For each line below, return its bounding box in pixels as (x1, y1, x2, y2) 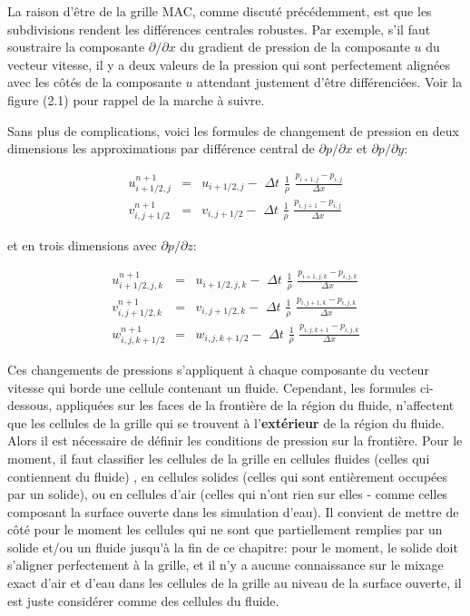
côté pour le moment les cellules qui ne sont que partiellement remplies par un (7, 520, 443, 539)
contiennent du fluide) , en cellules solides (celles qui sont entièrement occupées (7, 466, 448, 485)
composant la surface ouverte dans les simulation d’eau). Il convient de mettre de (7, 502, 459, 521)
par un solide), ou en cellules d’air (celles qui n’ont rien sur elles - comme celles (7, 484, 448, 504)
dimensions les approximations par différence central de (7, 139, 315, 158)
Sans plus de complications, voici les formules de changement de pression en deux (7, 121, 459, 140)
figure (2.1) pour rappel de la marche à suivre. (7, 90, 265, 109)
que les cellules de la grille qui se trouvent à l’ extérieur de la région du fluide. (7, 413, 445, 432)
